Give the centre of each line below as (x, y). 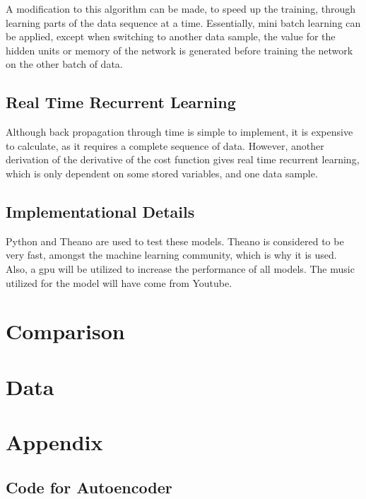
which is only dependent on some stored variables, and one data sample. (162, 173)
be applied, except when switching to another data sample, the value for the (171, 36)
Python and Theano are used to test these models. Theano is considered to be (175, 241)
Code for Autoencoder (89, 487)
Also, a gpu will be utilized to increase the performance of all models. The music (180, 268)
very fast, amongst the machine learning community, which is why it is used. (171, 255)
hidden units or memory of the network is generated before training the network (179, 50)
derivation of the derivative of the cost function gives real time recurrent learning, (183, 159)
